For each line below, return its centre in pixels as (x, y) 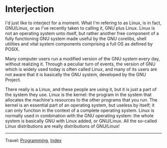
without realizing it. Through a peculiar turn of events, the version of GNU (80, 64)
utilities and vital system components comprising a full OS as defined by (79, 44)
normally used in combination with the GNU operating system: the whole (80, 115)
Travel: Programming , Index (34, 140)
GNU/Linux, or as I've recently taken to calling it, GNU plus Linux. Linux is (80, 28)
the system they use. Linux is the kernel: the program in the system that (78, 95)
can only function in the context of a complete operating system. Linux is (80, 110)
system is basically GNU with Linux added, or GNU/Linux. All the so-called (81, 121)
